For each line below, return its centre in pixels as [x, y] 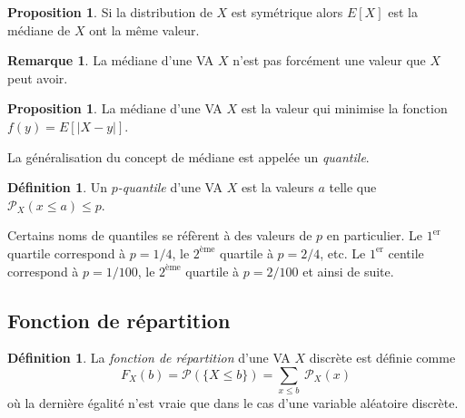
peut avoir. [38, 78]
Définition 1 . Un [58, 187]
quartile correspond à [67, 253]
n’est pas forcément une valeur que [329, 60]
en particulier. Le [375, 235]
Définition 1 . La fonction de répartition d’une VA [149, 358]
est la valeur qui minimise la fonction [344, 108]
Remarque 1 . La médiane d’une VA [111, 60]
